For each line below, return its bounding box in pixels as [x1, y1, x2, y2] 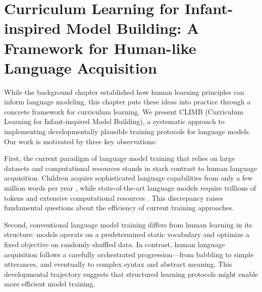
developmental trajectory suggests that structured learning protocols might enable [4, 268, 258, 279]
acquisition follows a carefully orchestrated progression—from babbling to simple [4, 249, 254, 259]
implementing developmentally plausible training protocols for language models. [4, 126, 251, 137]
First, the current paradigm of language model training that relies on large [4, 153, 235, 163]
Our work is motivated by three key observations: [4, 136, 157, 146]
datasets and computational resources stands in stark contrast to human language [4, 162, 257, 173]
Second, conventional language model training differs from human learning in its [4, 219, 252, 229]
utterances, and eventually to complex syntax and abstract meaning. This [4, 259, 232, 269]
